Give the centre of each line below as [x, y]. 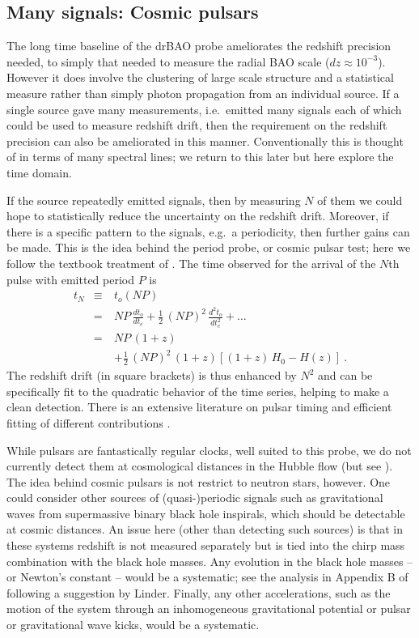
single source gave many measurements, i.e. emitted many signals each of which [204, 109]
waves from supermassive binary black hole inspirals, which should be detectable [206, 513]
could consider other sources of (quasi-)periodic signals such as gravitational [195, 498]
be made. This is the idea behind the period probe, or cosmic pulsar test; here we [209, 247]
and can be [345, 375]
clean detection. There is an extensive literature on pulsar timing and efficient [199, 407]
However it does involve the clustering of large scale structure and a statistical [200, 77]
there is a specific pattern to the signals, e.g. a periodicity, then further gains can [208, 231]
